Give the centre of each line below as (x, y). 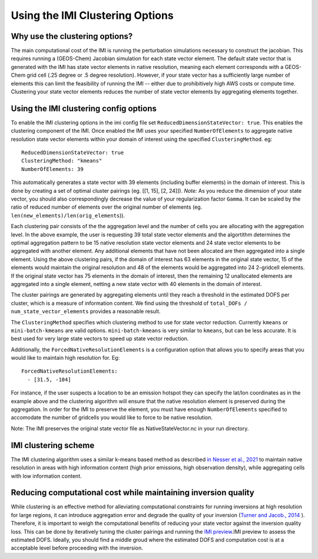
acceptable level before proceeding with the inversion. (77, 548)
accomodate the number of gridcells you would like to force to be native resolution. (112, 417)
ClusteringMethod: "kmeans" (62, 161)
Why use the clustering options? (72, 36)
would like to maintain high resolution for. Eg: (65, 358)
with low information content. (46, 476)
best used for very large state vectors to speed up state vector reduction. (100, 338)
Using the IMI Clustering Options (92, 15)
